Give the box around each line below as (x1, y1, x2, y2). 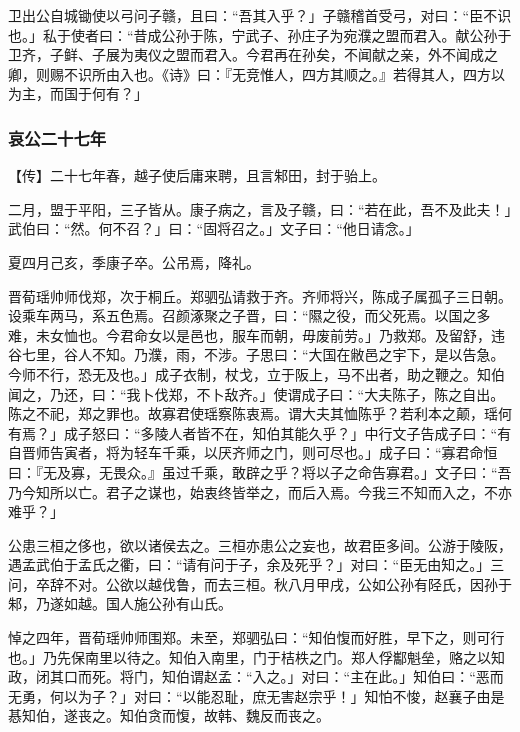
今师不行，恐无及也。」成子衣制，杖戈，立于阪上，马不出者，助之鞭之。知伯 (8, 363, 505, 384)
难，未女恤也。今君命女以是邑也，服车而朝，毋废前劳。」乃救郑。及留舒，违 (8, 324, 505, 345)
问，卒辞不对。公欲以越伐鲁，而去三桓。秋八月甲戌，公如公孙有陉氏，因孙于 (8, 573, 512, 594)
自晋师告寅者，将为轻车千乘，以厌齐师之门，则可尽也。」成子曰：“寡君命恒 (8, 442, 498, 463)
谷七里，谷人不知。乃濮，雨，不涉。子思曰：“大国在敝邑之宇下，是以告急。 (8, 344, 505, 365)
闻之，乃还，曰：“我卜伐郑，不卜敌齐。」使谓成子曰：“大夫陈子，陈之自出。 (8, 383, 505, 404)
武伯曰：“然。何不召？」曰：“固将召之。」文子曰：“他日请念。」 (8, 218, 420, 239)
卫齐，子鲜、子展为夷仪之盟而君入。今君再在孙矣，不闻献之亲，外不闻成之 (8, 44, 498, 65)
